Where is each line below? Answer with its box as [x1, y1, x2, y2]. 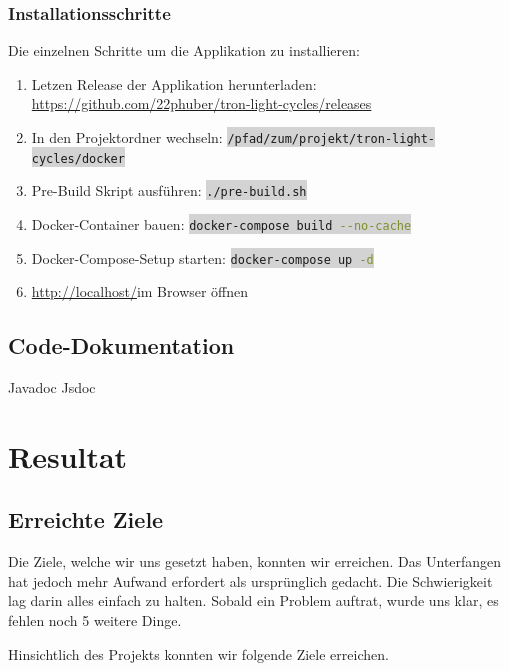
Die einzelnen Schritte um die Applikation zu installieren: [8, 40, 360, 61]
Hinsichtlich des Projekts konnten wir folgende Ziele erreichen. [8, 643, 389, 664]
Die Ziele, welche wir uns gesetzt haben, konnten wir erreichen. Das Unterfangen [8, 551, 502, 572]
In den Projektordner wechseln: [31, 127, 223, 147]
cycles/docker [31, 151, 125, 166]
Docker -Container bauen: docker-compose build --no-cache [31, 213, 412, 234]
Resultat [8, 435, 128, 476]
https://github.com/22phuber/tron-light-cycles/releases [31, 93, 372, 114]
